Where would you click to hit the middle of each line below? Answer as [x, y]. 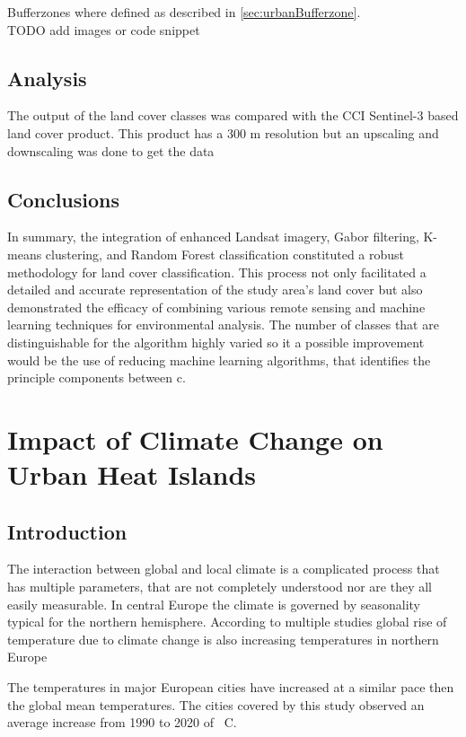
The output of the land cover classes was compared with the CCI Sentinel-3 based [233, 115]
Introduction [67, 531]
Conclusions [64, 199]
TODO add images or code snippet [104, 29]
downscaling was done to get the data [111, 150]
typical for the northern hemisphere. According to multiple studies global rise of [227, 622]
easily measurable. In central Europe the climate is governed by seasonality [214, 604]
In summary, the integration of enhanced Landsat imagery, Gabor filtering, [213, 237]
